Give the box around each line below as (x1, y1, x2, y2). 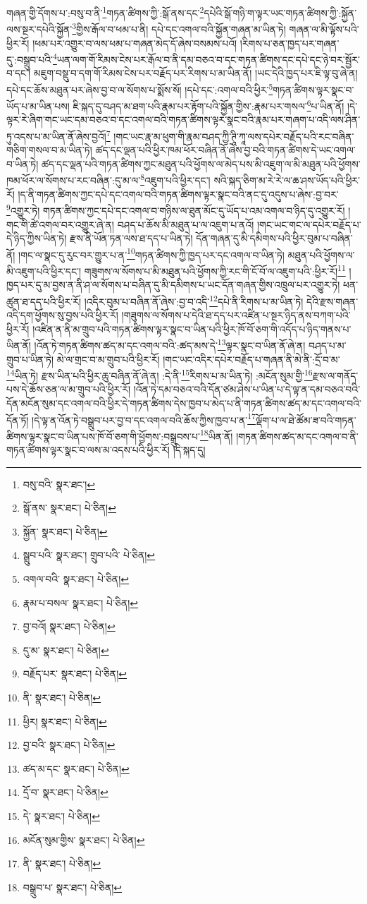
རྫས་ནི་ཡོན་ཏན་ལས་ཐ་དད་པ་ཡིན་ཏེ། (69, 231, 193, 246)
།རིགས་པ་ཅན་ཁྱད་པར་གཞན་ (240, 35, 340, 50)
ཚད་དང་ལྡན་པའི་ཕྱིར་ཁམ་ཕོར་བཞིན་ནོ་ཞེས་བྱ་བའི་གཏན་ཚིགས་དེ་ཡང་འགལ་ (95, 143, 356, 157)
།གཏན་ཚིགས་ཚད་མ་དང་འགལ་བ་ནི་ (236, 428, 359, 443)
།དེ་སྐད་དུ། (173, 442, 206, 457)
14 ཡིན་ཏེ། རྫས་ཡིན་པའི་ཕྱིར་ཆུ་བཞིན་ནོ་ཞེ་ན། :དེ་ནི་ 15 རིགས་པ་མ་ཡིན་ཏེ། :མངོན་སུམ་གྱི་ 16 (6, 366, 313, 382)
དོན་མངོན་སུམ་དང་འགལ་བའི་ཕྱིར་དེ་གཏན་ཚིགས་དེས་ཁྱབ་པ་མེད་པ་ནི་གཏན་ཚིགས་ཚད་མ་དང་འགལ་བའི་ (6, 395, 361, 410)
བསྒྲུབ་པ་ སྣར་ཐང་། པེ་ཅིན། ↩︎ (23, 879, 123, 894)
